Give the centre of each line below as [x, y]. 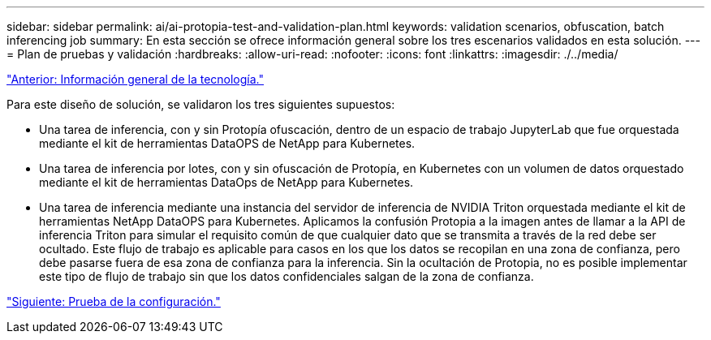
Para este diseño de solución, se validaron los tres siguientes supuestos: [201, 104]
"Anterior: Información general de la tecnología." [135, 79]
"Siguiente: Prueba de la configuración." [114, 301]
